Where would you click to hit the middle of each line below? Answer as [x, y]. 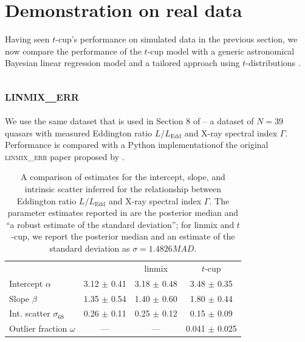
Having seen [27, 39]
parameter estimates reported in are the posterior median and [123, 213]
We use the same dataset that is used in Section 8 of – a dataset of [129, 121]
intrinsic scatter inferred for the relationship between [123, 189]
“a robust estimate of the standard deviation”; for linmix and [120, 224]
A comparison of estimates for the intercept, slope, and [123, 177]
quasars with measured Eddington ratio [79, 132]
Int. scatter [30, 313]
